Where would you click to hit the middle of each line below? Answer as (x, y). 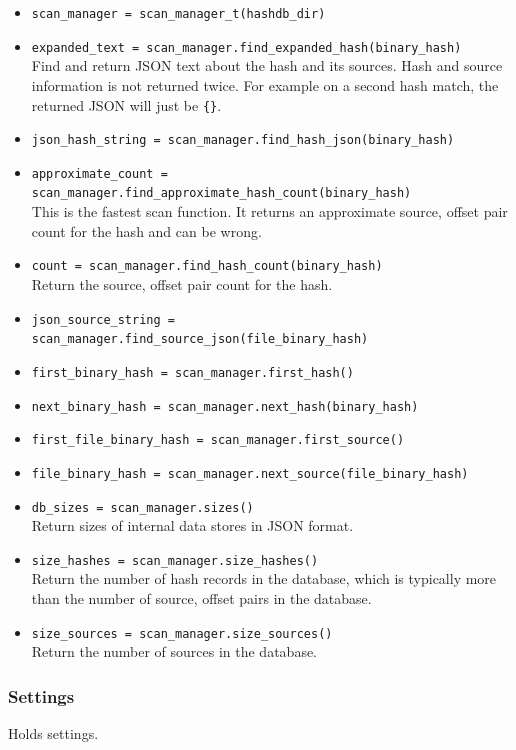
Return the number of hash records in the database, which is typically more (264, 578)
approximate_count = (99, 173)
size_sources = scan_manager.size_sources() (182, 633)
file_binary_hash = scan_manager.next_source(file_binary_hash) (250, 473)
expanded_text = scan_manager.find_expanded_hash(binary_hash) (246, 47)
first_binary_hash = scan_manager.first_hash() (192, 372)
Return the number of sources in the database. (174, 651)
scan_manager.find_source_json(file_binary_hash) (200, 339)
